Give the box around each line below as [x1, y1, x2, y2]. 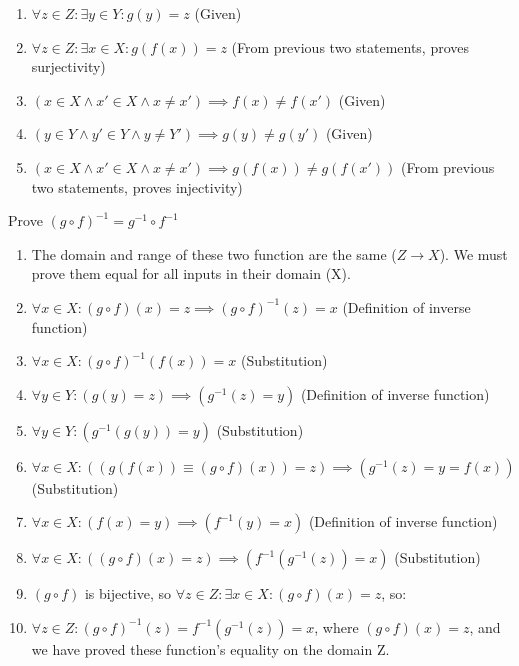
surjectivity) [31, 56, 106, 77]
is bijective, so [84, 583, 172, 604]
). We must [439, 243, 508, 264]
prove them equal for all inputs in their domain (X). [31, 263, 351, 284]
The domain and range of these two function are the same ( [31, 243, 397, 264]
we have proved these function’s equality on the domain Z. [31, 638, 390, 659]
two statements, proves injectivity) [31, 176, 243, 197]
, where [314, 616, 359, 637]
